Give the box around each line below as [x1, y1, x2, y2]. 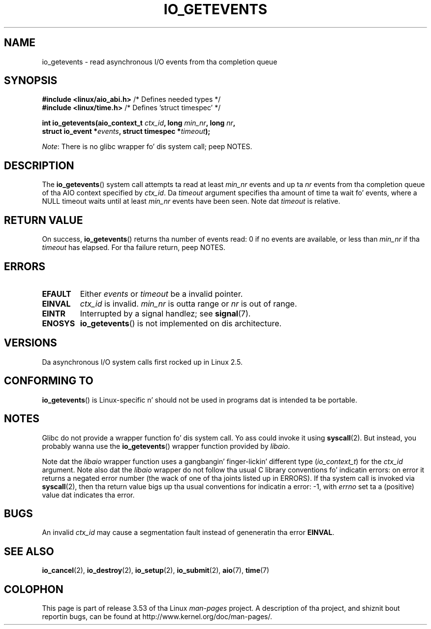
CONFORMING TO [4, 375, 93, 387]
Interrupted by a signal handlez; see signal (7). [80, 308, 251, 318]
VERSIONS [4, 337, 57, 349]
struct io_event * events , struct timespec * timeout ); [42, 127, 211, 136]
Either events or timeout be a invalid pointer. [80, 288, 243, 299]
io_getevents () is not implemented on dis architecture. [80, 318, 282, 328]
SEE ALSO [4, 545, 54, 558]
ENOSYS [42, 318, 75, 328]
